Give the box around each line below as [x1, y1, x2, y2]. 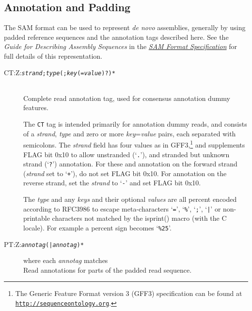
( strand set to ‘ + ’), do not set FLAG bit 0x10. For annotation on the [23, 168, 227, 178]
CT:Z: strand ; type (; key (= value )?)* [4, 67, 115, 77]
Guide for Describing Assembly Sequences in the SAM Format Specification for [4, 41, 237, 51]
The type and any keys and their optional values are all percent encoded [23, 194, 237, 204]
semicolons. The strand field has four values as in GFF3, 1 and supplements [23, 138, 245, 149]
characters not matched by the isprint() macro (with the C [52, 213, 227, 223]
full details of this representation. [4, 50, 102, 61]
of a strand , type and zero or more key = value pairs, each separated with [23, 128, 236, 138]
